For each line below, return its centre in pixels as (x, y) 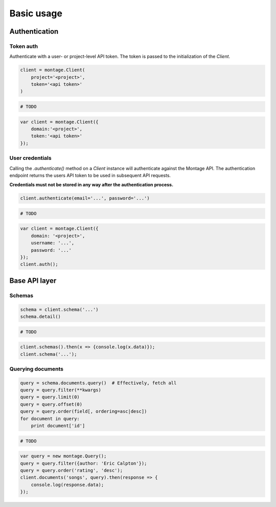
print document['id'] (58, 426)
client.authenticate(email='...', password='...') (85, 198)
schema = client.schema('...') (60, 309)
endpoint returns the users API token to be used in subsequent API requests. (90, 175)
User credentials (30, 158)
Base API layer (33, 281)
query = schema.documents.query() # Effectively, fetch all (98, 383)
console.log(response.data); (67, 485)
